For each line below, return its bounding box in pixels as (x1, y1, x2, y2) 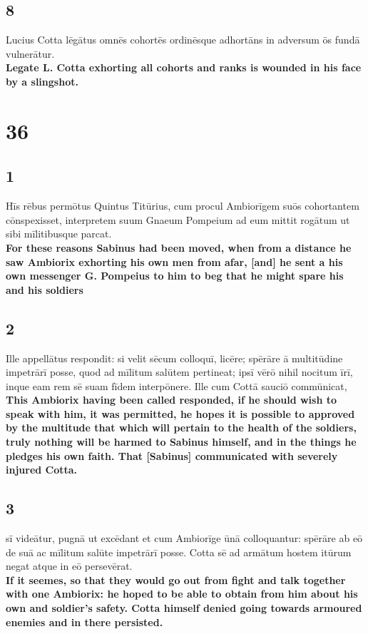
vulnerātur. (6, 46, 55, 61)
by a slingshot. (6, 73, 78, 88)
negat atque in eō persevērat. (6, 558, 133, 573)
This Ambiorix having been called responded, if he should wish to (6, 392, 337, 407)
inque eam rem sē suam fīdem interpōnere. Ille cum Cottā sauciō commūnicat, (6, 378, 347, 393)
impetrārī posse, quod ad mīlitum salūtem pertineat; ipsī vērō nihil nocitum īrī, (6, 364, 353, 379)
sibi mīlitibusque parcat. (6, 226, 112, 241)
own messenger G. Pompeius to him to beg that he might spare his (6, 268, 344, 283)
